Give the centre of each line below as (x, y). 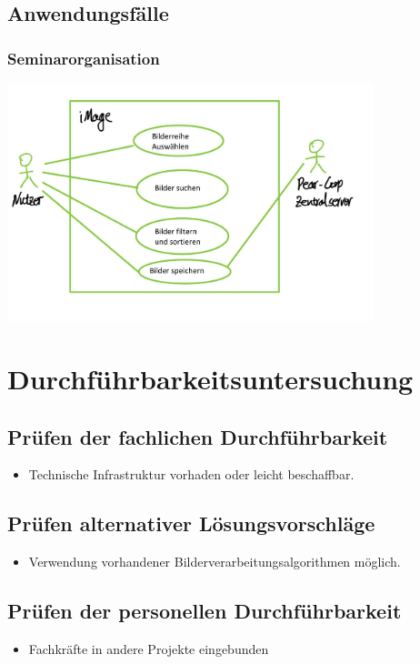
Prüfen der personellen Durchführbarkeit (205, 611)
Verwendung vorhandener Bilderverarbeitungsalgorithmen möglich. (215, 562)
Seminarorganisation (84, 58)
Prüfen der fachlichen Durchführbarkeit (198, 436)
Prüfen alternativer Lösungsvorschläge (191, 523)
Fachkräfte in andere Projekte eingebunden (149, 649)
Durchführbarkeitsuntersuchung (210, 379)
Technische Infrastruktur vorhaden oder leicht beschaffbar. (191, 474)
